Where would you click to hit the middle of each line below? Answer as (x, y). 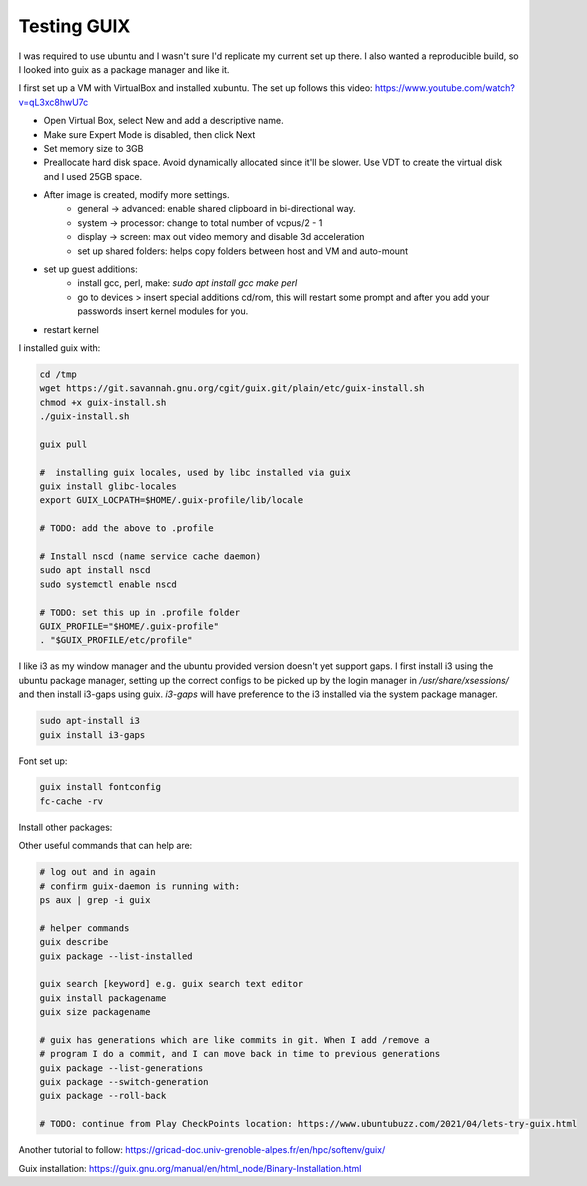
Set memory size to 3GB (93, 148)
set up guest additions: (91, 269)
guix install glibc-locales (108, 486)
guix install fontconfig (100, 787)
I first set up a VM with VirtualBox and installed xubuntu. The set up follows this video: (196, 88)
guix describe (74, 942)
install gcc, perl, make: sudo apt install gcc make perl (187, 283)
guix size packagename (95, 1012)
